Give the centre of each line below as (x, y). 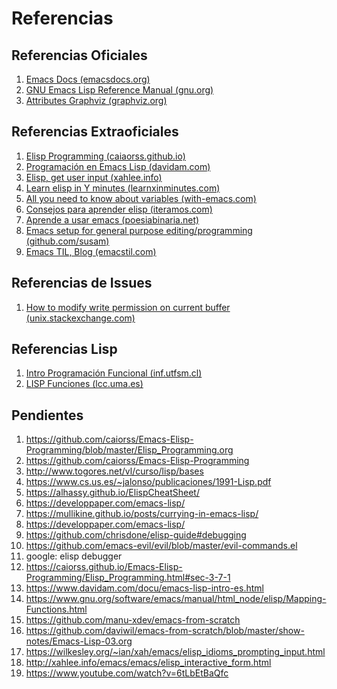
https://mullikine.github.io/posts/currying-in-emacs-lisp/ (142, 514)
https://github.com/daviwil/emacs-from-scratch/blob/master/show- (165, 631)
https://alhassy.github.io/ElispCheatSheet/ (112, 493)
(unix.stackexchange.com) (80, 318)
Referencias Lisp (64, 349)
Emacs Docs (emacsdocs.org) (88, 79)
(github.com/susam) (67, 241)
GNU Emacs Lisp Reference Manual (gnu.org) (119, 90)
